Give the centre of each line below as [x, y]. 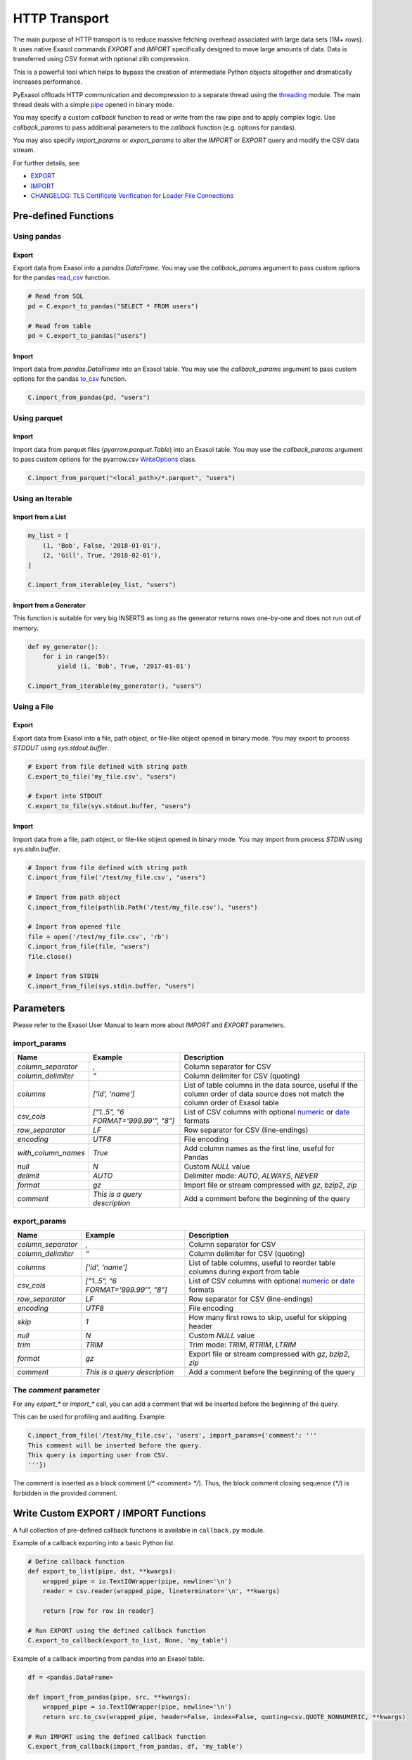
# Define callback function [76, 1562]
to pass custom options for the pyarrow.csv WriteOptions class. [105, 459]
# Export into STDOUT [65, 796]
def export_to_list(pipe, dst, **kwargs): [102, 1571]
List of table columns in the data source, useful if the [271, 1086]
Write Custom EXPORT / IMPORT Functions [110, 1513]
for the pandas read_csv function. [62, 277]
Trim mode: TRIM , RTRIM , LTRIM [243, 1345]
